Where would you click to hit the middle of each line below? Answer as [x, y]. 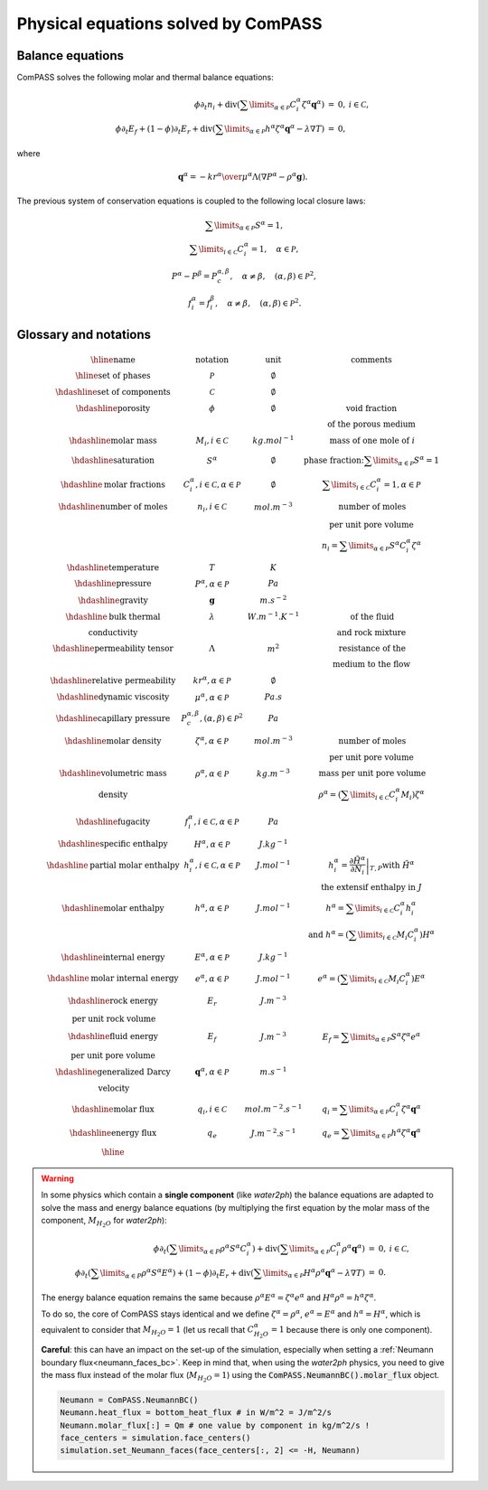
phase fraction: [334, 460]
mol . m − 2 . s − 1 [273, 1108]
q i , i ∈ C [212, 1110]
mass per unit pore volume [372, 773]
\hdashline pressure [113, 584]
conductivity [113, 632]
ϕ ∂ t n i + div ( [218, 106]
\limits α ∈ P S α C [377, 546]
